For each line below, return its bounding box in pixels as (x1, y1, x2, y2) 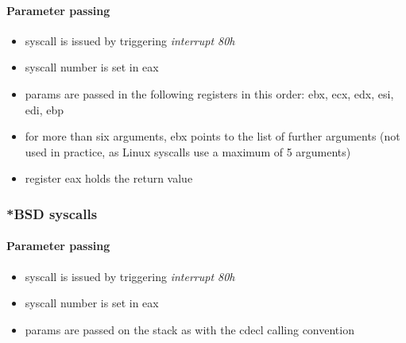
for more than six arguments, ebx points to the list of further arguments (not (25, 128, 400, 145)
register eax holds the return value (25, 170, 193, 187)
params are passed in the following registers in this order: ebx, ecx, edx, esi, (25, 85, 394, 102)
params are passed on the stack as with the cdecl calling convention (25, 321, 354, 337)
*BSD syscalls (6, 203, 98, 223)
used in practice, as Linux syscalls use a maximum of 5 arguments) (25, 143, 351, 160)
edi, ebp (25, 101, 64, 118)
